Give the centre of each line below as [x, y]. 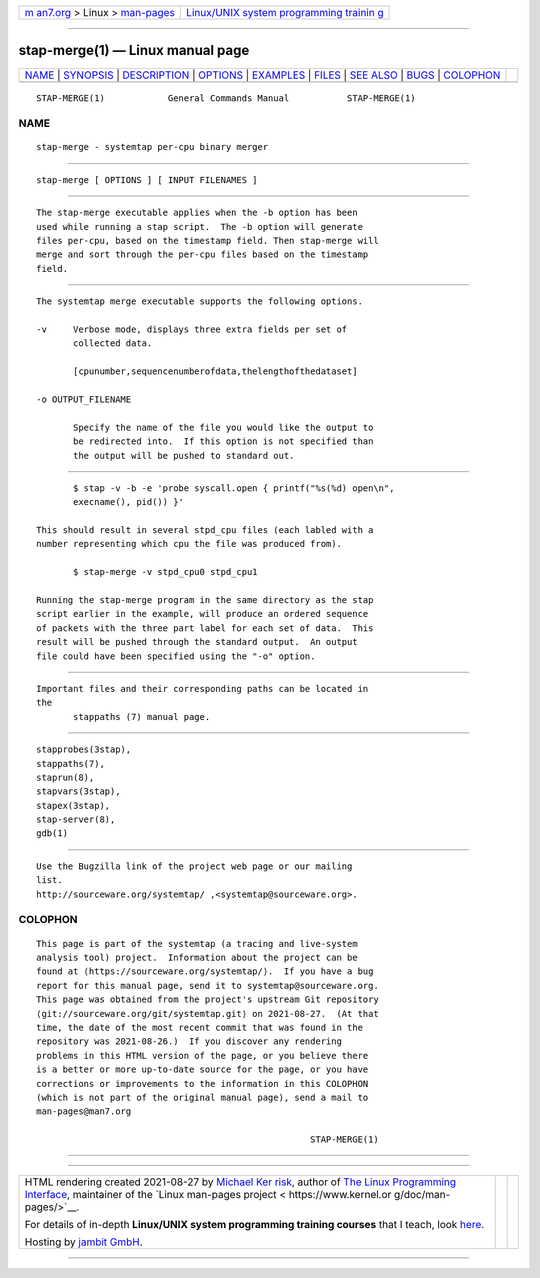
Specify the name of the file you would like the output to [223, 427]
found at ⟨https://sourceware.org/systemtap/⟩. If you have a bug [205, 971]
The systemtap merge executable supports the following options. [200, 301]
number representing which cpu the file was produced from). [189, 544]
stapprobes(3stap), [84, 749]
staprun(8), [65, 777]
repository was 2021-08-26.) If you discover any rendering [189, 1041]
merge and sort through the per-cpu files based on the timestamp [202, 254]
